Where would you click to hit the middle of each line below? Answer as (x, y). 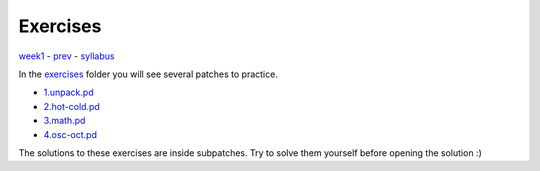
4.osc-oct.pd (70, 134)
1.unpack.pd (68, 92)
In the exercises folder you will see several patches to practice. (148, 74)
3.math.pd (64, 121)
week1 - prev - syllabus (66, 56)
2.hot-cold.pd (71, 106)
